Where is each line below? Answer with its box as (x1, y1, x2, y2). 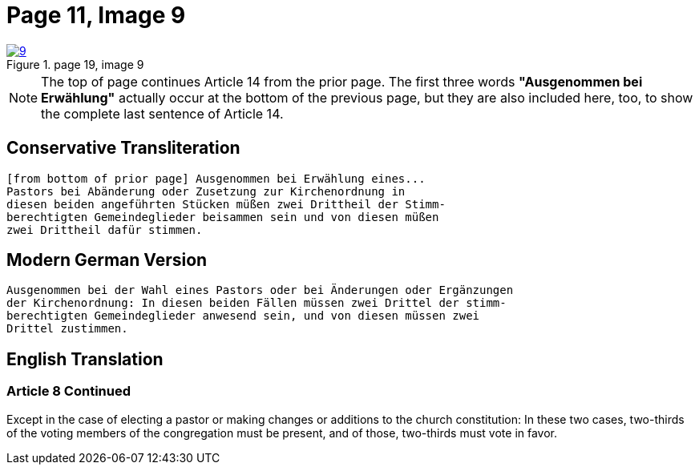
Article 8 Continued (6, 383, 131, 400)
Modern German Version (6, 250, 208, 271)
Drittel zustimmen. (6, 322, 128, 336)
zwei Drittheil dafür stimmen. (6, 223, 203, 236)
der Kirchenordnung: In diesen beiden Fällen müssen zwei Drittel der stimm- (6, 296, 507, 310)
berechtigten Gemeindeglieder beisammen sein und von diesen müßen (6, 210, 439, 223)
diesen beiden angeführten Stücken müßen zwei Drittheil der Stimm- (6, 197, 446, 211)
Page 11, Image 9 (6, 2, 186, 29)
